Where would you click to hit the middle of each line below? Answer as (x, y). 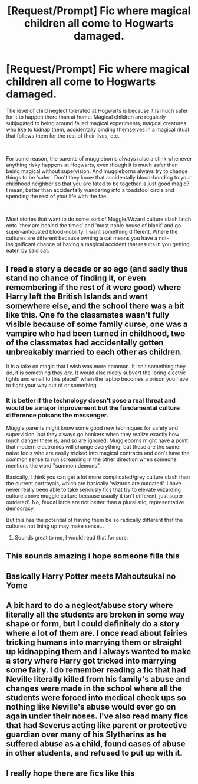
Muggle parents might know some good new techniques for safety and (92, 428)
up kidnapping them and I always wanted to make (99, 651)
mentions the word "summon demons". (54, 466)
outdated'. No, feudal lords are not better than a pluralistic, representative (95, 502)
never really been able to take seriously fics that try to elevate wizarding (94, 490)
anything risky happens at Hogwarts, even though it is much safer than (92, 165)
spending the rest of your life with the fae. (57, 196)
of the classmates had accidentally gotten (85, 343)
